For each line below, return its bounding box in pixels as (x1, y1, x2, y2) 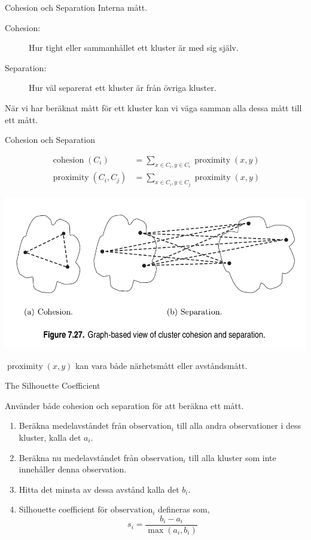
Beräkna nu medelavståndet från (19, 451, 139, 463)
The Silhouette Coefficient (5, 379, 100, 392)
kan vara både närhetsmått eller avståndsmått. (75, 359, 248, 371)
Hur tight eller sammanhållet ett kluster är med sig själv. (29, 41, 239, 54)
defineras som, (158, 503, 210, 515)
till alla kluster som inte (188, 451, 276, 463)
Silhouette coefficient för (19, 503, 108, 515)
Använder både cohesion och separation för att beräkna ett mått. (5, 399, 244, 411)
